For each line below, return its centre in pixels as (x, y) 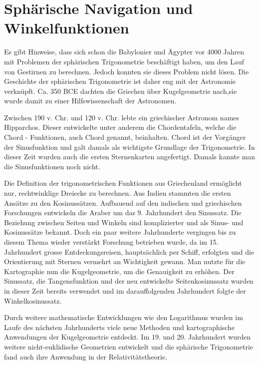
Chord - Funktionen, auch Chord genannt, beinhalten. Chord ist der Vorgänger (125, 137)
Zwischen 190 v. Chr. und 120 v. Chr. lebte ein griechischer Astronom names (122, 117)
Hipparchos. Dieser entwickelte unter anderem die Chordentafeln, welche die (120, 127)
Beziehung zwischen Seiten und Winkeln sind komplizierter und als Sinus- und (124, 222)
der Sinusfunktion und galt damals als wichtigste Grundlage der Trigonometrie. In (129, 147)
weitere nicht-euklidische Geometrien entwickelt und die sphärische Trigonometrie (129, 346)
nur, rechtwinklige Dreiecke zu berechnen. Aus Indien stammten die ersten (118, 193)
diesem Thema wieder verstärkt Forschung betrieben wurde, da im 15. (111, 242)
